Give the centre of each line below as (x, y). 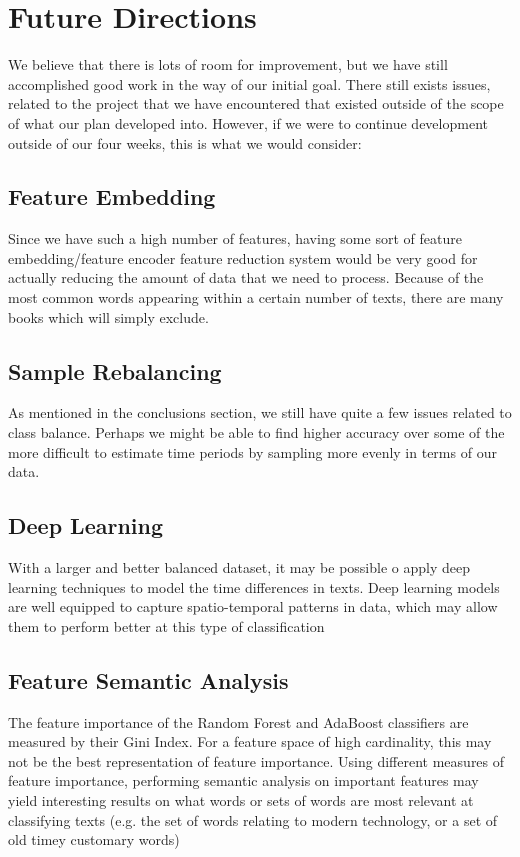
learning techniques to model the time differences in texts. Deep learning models (254, 586)
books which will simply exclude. (108, 316)
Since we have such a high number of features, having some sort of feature (235, 238)
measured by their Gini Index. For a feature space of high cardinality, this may (250, 741)
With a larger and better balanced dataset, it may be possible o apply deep (239, 567)
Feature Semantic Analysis (148, 679)
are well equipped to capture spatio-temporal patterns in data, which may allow (253, 606)
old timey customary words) (94, 839)
